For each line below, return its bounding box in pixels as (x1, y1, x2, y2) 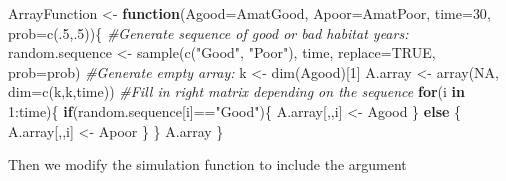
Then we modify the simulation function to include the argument (8, 154, 407, 175)
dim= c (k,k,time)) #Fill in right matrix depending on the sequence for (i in (8, 81, 465, 102)
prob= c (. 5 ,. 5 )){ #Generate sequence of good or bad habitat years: (8, 22, 409, 43)
